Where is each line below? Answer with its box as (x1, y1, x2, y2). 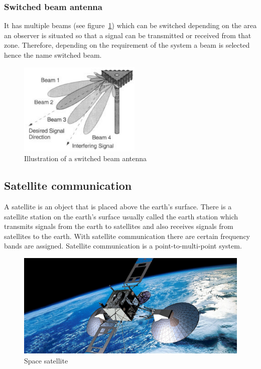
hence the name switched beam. (4, 50, 102, 60)
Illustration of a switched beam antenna (24, 153, 147, 164)
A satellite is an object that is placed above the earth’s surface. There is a (4, 201, 232, 211)
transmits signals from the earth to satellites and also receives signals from (4, 221, 233, 231)
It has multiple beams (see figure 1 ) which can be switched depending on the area (4, 20, 257, 31)
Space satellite (24, 355, 68, 366)
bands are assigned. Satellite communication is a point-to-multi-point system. (4, 240, 242, 251)
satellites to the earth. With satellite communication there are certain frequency (4, 230, 250, 241)
